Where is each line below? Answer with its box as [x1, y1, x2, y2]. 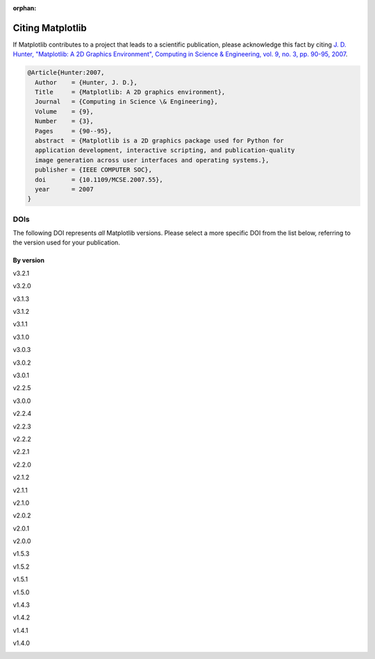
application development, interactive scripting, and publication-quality [35, 147, 295, 154]
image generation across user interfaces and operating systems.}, [35, 156, 269, 164]
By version [12, 256, 45, 265]
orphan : [12, 4, 37, 12]
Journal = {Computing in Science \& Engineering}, [35, 98, 218, 106]
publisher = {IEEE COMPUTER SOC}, [35, 166, 153, 174]
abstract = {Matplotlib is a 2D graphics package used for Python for [35, 137, 284, 145]
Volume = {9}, [35, 108, 94, 115]
